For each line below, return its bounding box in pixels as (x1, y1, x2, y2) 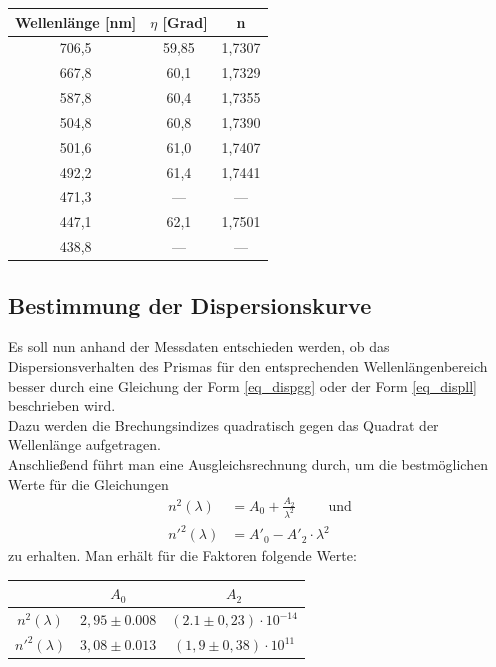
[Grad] (162, 11, 208, 32)
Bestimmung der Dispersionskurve (8, 289, 372, 320)
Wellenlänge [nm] (15, 11, 137, 32)
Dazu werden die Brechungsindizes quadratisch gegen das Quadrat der (8, 414, 439, 435)
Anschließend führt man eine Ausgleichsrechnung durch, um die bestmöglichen (8, 453, 488, 474)
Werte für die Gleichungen (8, 473, 169, 494)
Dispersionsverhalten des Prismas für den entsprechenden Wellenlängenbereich (8, 355, 488, 376)
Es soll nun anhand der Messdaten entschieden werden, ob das (8, 336, 390, 357)
